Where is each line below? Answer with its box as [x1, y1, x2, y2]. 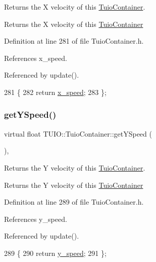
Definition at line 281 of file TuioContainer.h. [4, 36, 144, 46]
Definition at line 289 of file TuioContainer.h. [4, 196, 144, 207]
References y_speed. [4, 213, 67, 224]
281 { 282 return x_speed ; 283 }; [4, 86, 107, 97]
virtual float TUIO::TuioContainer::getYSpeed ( [4, 128, 152, 139]
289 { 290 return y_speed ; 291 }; [4, 247, 107, 258]
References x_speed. [4, 52, 67, 63]
